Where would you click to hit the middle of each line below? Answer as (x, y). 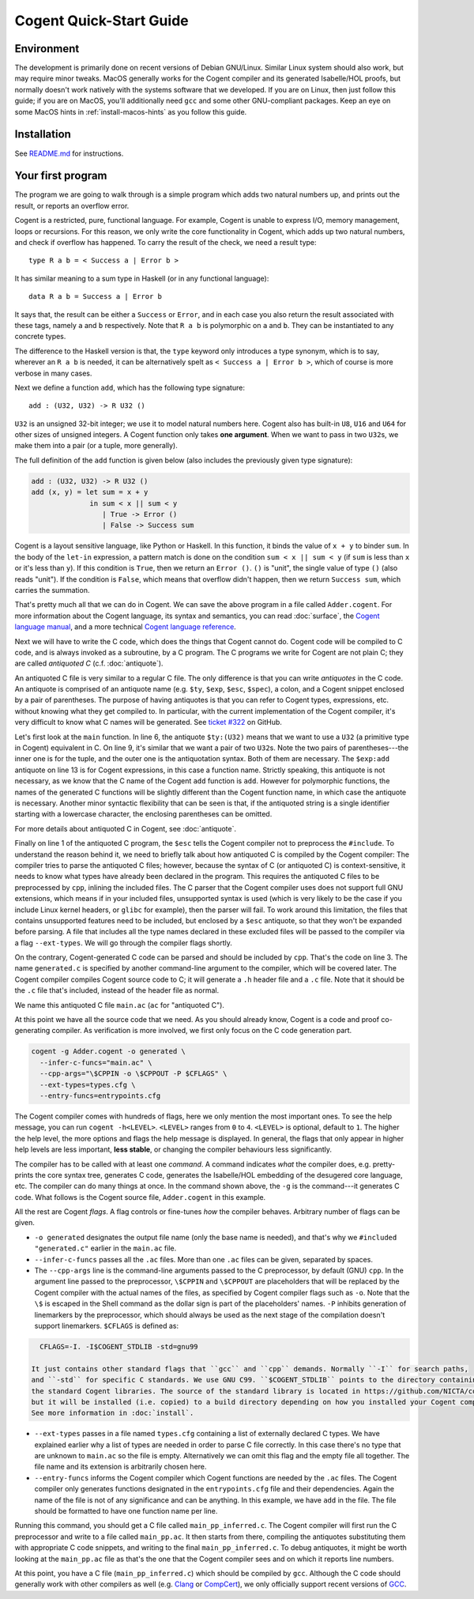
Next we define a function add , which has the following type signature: (130, 387)
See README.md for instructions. (69, 153)
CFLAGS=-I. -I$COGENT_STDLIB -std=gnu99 (119, 1346)
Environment (47, 49)
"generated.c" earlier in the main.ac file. (105, 1248)
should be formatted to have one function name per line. (126, 1511)
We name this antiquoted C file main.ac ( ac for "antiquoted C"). (120, 1005)
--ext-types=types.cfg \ (88, 1084)
